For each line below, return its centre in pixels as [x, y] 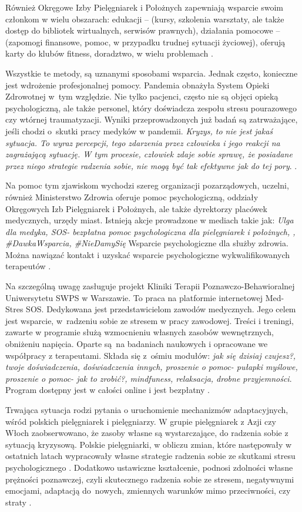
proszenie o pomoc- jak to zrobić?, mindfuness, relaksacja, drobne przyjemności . [149, 378]
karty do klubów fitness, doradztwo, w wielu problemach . [109, 53]
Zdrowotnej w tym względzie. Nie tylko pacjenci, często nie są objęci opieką [142, 96]
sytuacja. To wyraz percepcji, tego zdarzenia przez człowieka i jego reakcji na [143, 142]
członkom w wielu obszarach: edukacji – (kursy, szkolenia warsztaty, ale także [145, 19]
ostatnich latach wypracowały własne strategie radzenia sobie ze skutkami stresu [150, 456]
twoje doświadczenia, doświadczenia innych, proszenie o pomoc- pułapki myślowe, [152, 367]
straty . [19, 502]
